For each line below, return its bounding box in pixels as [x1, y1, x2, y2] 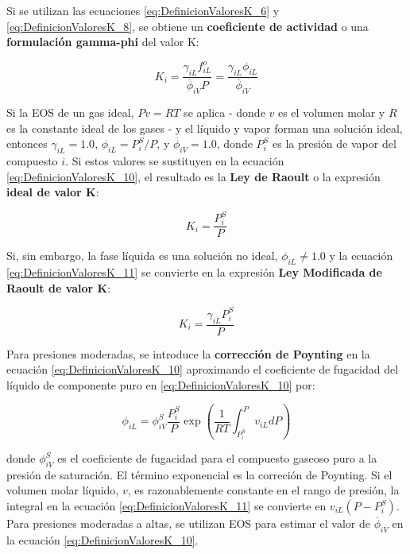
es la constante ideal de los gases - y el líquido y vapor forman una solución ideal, [6, 119, 403, 136]
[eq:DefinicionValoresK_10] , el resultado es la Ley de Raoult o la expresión [6, 168, 381, 184]
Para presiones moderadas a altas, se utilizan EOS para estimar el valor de [6, 515, 371, 532]
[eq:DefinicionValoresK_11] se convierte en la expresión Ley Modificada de [6, 264, 382, 281]
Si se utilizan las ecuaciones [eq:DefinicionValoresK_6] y [6, 2, 280, 18]
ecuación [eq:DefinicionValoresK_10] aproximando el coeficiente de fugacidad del [6, 361, 399, 378]
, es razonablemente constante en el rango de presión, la [127, 482, 400, 498]
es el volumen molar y [277, 103, 385, 120]
